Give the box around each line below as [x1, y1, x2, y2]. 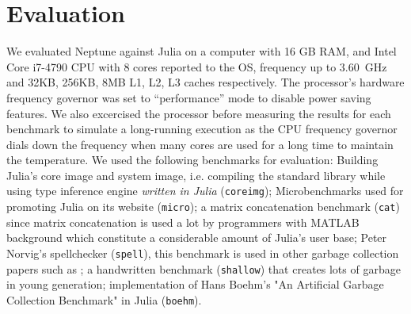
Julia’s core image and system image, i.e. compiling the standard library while [6, 167, 386, 183]
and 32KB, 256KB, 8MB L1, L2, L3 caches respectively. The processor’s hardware [6, 74, 405, 90]
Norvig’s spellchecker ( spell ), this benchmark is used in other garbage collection [6, 244, 399, 261]
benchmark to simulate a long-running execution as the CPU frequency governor [6, 121, 398, 137]
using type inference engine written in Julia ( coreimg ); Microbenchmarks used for [6, 182, 404, 199]
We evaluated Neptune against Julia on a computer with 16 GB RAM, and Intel [6, 43, 397, 59]
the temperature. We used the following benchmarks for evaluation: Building [6, 151, 379, 168]
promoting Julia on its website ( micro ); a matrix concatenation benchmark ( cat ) [6, 198, 400, 215]
